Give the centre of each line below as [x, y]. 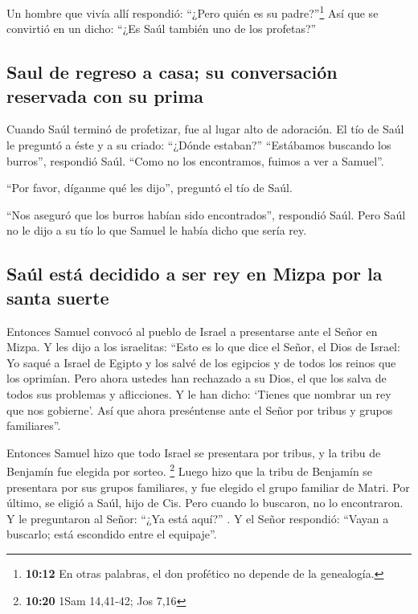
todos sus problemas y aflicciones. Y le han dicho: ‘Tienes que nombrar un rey [199, 393]
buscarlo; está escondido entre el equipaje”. [112, 534]
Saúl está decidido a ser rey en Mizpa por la [195, 274]
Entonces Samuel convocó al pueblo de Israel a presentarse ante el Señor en [192, 331]
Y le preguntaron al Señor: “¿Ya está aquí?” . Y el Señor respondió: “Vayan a [198, 518]
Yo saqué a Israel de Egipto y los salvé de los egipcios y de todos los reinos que [201, 362]
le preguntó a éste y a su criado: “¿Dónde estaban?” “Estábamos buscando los [199, 145]
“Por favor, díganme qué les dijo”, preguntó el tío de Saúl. [150, 188]
